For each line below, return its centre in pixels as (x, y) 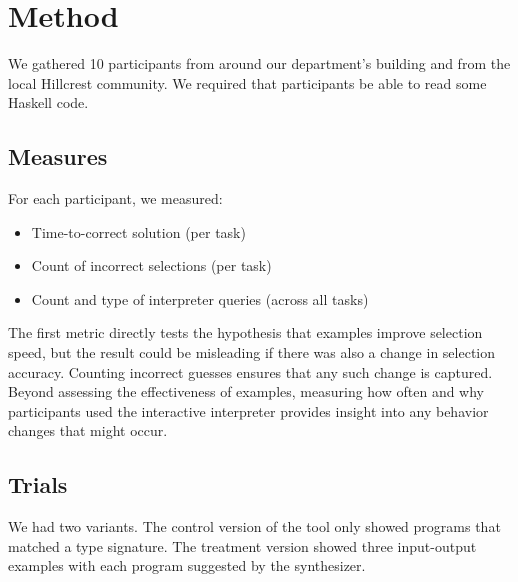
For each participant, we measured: (115, 198)
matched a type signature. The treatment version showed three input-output (242, 545)
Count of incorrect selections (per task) (151, 265)
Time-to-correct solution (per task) (138, 231)
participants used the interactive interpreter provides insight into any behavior (248, 410)
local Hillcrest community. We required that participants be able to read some (247, 82)
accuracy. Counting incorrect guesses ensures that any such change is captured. (250, 371)
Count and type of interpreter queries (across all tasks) (200, 298)
